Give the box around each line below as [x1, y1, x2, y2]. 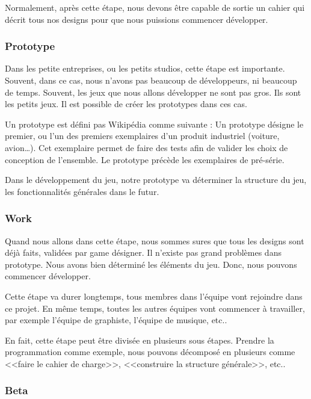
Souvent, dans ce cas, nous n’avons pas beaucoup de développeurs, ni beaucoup [5, 74, 297, 86]
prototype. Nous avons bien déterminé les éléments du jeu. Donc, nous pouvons [5, 258, 297, 270]
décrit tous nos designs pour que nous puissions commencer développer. [5, 13, 268, 25]
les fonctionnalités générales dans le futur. [5, 185, 159, 197]
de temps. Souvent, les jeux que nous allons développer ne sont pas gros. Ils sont [5, 85, 301, 98]
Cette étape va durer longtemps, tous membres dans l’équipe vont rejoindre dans [5, 289, 303, 302]
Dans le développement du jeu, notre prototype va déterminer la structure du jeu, [5, 173, 307, 186]
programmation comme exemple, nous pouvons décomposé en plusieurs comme [5, 345, 295, 358]
